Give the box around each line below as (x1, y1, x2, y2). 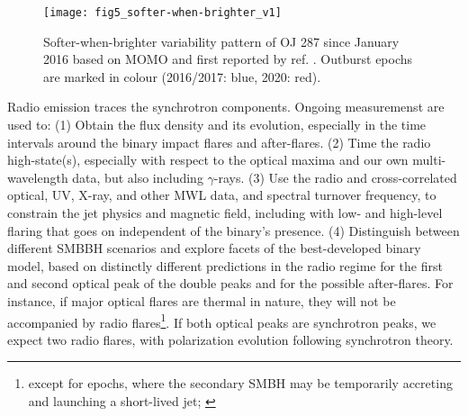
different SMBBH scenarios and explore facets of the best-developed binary (7, 239, 421, 258)
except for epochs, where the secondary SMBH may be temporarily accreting (28, 374, 453, 393)
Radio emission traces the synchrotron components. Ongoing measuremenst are (7, 97, 445, 116)
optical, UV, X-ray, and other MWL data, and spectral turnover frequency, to (7, 185, 436, 204)
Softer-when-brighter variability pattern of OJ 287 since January (43, 32, 400, 50)
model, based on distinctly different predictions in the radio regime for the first (7, 256, 443, 275)
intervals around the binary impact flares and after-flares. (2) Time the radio (7, 132, 431, 151)
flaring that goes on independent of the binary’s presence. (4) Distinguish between (7, 221, 460, 240)
